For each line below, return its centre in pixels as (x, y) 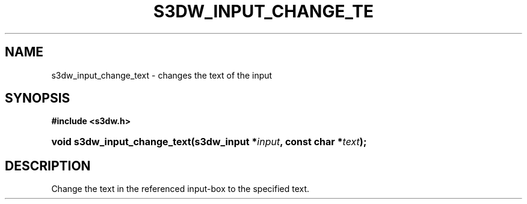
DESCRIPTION (48, 166)
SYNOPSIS (38, 98)
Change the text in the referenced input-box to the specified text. (180, 189)
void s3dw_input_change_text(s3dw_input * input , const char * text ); (209, 142)
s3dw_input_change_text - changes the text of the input (162, 75)
